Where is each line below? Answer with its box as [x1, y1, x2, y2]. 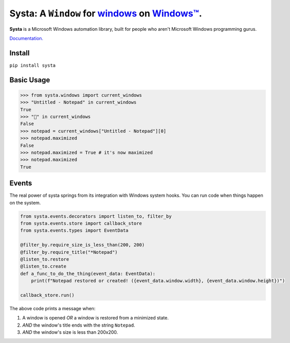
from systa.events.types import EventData [20, 228, 129, 233]
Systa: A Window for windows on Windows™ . [9, 8, 202, 19]
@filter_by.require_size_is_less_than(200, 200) [20, 242, 145, 248]
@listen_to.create [20, 264, 67, 269]
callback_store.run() [20, 292, 75, 298]
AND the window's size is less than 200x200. [22, 329, 118, 335]
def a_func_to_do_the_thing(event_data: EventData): [20, 271, 156, 276]
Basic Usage [9, 75, 50, 84]
